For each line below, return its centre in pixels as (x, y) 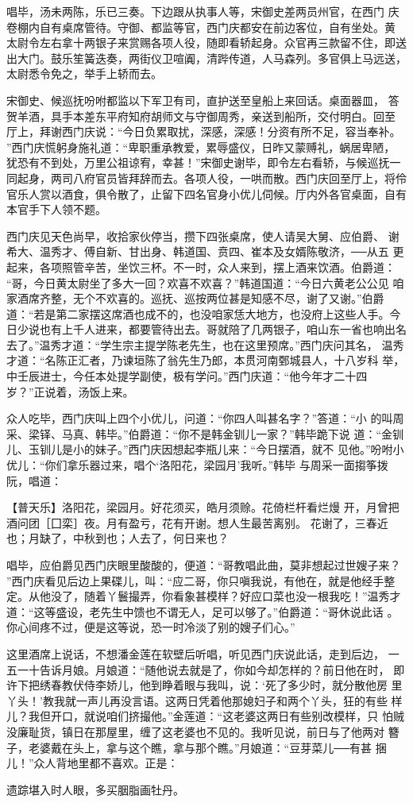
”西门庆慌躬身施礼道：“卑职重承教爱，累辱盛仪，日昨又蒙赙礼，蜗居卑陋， (201, 147)
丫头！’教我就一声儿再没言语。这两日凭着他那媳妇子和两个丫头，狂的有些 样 (205, 700)
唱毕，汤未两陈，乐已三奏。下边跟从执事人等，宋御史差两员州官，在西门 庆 (203, 11)
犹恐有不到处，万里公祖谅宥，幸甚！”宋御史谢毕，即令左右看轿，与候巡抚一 (204, 162)
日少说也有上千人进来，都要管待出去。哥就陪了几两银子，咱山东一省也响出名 (206, 329)
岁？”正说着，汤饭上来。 (70, 391)
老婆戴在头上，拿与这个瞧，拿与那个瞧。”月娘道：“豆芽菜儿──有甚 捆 (207, 747)
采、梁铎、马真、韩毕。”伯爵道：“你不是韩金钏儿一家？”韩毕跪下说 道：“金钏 (205, 433)
